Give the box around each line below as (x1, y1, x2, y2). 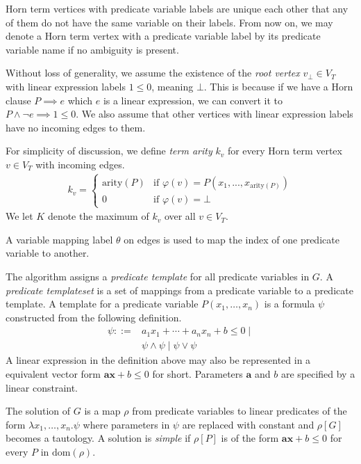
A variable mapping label (6, 232, 113, 246)
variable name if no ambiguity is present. (6, 42, 179, 56)
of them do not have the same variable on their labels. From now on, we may (6, 15, 333, 29)
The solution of (6, 403, 71, 418)
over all (164, 209, 196, 223)
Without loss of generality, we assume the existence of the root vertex (6, 65, 300, 80)
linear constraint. (6, 380, 78, 394)
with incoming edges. (35, 157, 125, 171)
